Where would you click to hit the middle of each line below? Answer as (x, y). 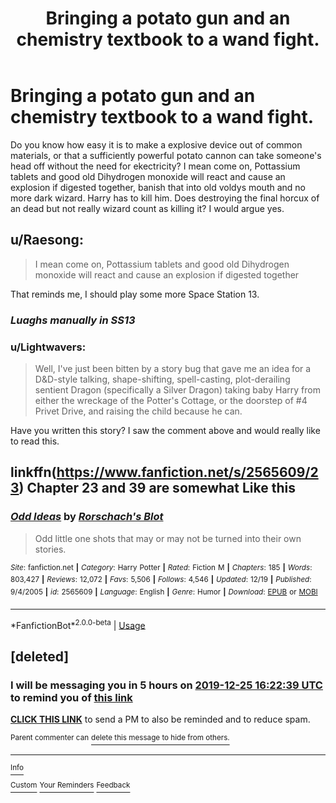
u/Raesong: (47, 240)
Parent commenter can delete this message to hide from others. (120, 737)
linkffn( (33, 472)
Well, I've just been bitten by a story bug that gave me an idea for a (173, 368)
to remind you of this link (71, 697)
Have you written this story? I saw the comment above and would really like (165, 430)
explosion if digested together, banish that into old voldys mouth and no (158, 187)
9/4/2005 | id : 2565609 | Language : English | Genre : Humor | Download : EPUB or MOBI (164, 592)
